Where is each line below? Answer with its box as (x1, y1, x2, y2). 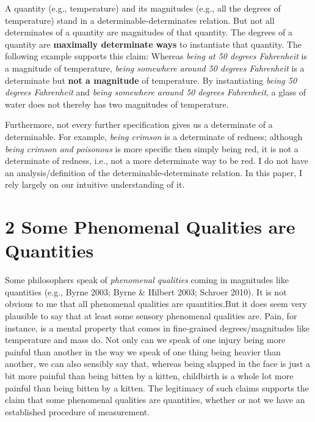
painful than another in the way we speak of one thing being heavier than (5, 345, 281, 358)
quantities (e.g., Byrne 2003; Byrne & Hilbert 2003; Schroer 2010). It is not (5, 285, 287, 298)
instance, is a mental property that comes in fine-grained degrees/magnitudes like (5, 321, 310, 334)
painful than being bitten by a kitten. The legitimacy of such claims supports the (5, 381, 309, 394)
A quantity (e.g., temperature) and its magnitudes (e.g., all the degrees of (5, 2, 281, 14)
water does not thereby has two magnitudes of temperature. (5, 97, 229, 110)
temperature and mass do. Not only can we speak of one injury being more (5, 333, 286, 346)
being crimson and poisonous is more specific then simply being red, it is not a (5, 142, 299, 155)
